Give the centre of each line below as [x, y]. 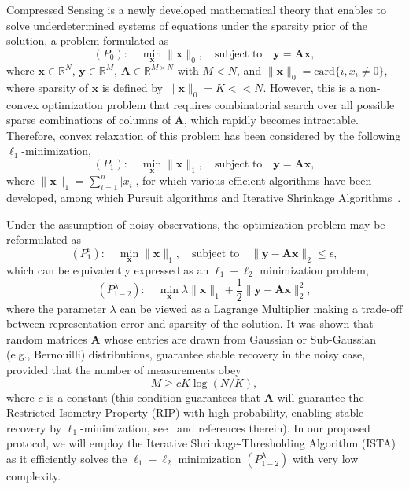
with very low [326, 458]
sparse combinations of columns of [89, 120]
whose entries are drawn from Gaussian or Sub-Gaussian [240, 338]
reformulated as [44, 239]
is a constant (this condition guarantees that [154, 397]
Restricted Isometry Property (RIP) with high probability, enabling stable [185, 412]
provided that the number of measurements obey [124, 370]
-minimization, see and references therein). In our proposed [225, 427]
